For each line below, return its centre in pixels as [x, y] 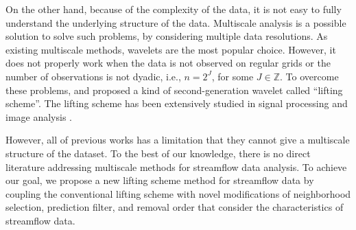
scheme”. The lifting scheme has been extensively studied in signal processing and [177, 103]
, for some [233, 76]
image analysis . [39, 116]
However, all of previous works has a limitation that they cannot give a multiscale [178, 140]
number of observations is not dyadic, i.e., [93, 76]
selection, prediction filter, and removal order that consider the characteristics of [175, 207]
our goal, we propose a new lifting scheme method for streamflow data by [160, 180]
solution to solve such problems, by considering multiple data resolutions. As [167, 36]
